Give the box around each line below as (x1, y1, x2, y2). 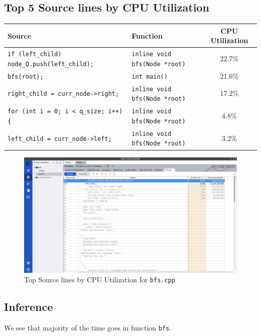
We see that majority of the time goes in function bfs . (4, 322, 172, 333)
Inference (4, 299, 53, 314)
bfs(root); (8, 73, 44, 80)
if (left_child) (8, 51, 62, 58)
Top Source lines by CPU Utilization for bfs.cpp (24, 274, 175, 285)
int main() (132, 73, 168, 80)
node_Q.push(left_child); (8, 60, 94, 68)
